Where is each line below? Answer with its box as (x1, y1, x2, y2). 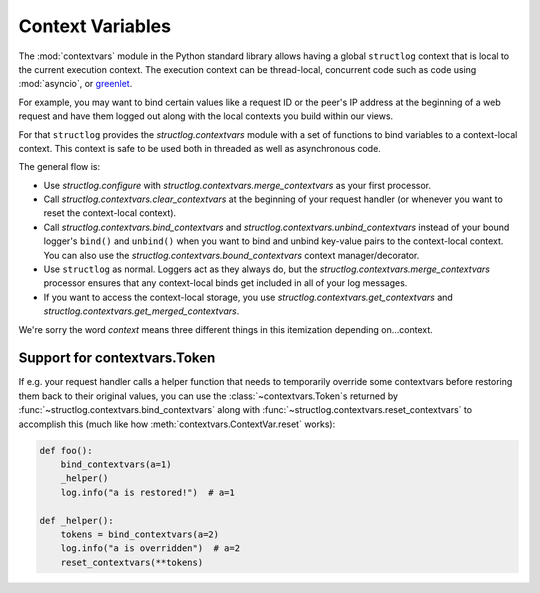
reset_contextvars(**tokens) (60, 556, 204, 568)
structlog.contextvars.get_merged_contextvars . (43, 305, 240, 317)
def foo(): (39, 445, 93, 456)
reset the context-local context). (43, 207, 177, 219)
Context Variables (18, 15, 172, 37)
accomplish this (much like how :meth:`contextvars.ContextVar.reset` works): (18, 418, 336, 430)
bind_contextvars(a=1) (60, 459, 172, 470)
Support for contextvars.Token (18, 350, 216, 367)
